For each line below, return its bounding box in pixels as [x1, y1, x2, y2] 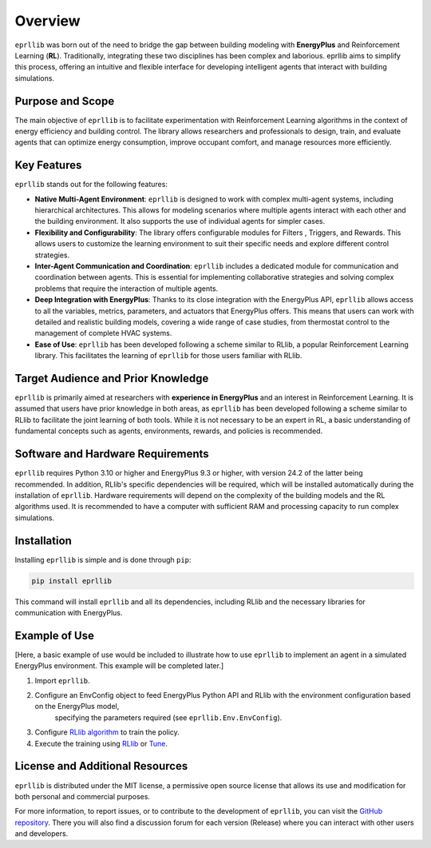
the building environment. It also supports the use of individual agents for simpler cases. [34, 217, 326, 226]
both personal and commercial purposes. [14, 791, 151, 801]
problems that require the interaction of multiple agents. [34, 284, 219, 293]
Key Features [14, 158, 82, 172]
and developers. [14, 829, 69, 838]
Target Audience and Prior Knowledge [14, 372, 209, 385]
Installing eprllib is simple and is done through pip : [14, 555, 192, 564]
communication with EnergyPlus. [14, 607, 123, 617]
